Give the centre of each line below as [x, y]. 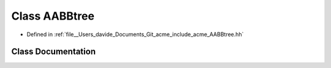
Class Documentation [54, 52]
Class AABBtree [53, 16]
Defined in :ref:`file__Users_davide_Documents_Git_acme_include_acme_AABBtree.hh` [135, 34]
